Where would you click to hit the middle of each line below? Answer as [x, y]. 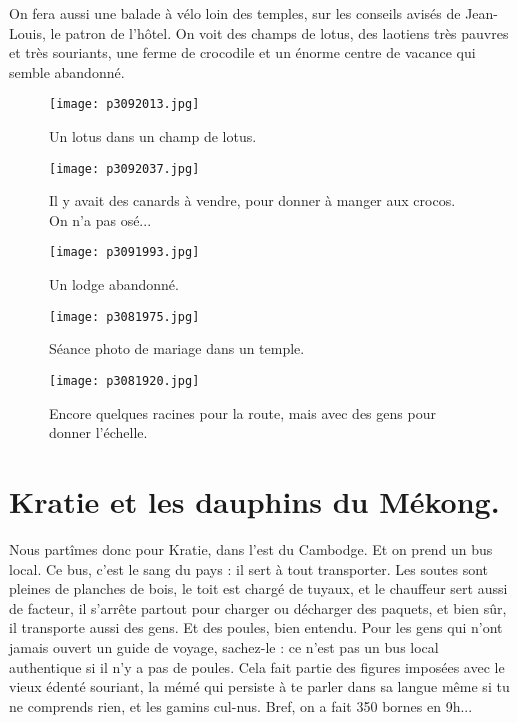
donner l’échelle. [98, 432]
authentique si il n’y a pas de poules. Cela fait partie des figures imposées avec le [257, 666]
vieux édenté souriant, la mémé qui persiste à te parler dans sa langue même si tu [259, 686]
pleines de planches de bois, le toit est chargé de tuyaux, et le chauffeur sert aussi [258, 588]
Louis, [27, 32]
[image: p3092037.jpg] [124, 168]
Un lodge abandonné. [114, 284]
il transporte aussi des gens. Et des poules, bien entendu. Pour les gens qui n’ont [256, 627]
